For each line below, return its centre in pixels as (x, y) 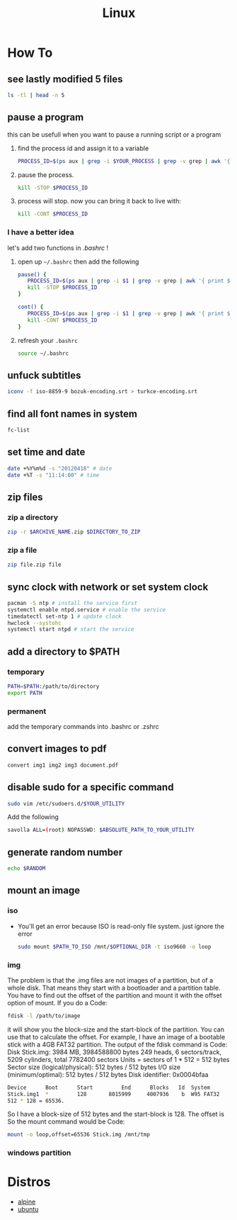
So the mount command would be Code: (66, 1122)
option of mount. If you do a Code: (57, 1002)
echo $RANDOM (27, 869)
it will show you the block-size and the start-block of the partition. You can (116, 1029)
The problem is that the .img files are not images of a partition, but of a (110, 980)
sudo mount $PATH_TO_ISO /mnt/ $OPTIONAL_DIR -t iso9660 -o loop (114, 947)
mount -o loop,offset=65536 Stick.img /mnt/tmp (79, 1135)
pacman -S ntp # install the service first (73, 603)
